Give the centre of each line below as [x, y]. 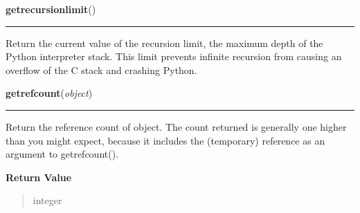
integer [47, 200]
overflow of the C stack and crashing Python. [101, 70]
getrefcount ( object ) [49, 93]
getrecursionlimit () [51, 9]
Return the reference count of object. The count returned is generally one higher [176, 126]
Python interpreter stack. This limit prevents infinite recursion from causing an [174, 56]
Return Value [39, 177]
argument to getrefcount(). [62, 154]
